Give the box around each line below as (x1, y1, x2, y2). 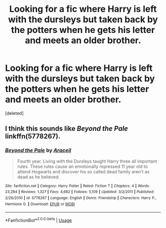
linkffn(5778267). (5, 132, 61, 141)
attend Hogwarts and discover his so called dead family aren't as (17, 168, 150, 174)
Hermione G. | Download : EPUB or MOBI (5, 201, 75, 206)
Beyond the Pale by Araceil (5, 147, 72, 154)
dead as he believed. (17, 174, 60, 180)
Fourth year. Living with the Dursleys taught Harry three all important (17, 158, 157, 164)
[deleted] (5, 110, 24, 116)
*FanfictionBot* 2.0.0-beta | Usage (5, 217, 72, 223)
